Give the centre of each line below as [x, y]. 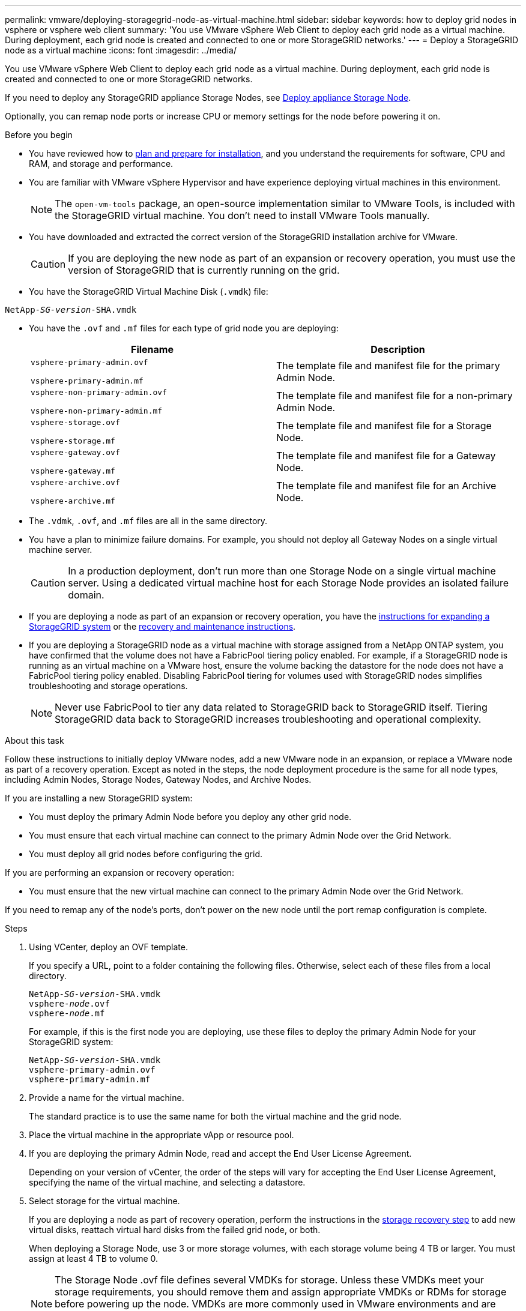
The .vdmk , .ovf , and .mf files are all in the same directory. [148, 521]
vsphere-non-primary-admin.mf [97, 411]
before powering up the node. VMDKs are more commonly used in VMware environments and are [275, 1304]
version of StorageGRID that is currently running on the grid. [204, 270]
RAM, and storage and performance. [101, 164]
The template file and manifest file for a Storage [384, 426]
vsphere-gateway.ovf [75, 452]
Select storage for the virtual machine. [104, 1201]
